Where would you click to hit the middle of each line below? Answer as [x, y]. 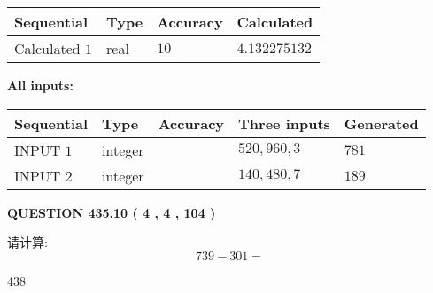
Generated [381, 123]
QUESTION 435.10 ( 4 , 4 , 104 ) [112, 212]
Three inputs [284, 123]
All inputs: [40, 85]
